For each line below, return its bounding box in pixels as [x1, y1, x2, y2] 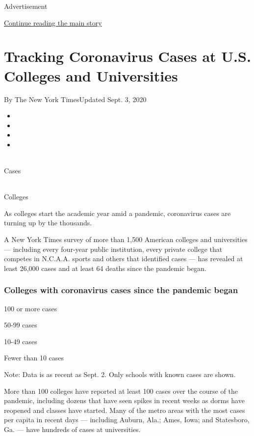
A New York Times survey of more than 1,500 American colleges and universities [4, 234, 248, 245]
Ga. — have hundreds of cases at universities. [4, 424, 141, 434]
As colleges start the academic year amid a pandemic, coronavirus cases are [4, 208, 231, 218]
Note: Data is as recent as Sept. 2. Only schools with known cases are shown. [4, 369, 236, 379]
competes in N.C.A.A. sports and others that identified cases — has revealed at [4, 253, 243, 264]
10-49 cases [4, 336, 37, 346]
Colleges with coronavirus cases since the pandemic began [4, 284, 238, 296]
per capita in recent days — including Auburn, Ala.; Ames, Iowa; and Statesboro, [4, 414, 250, 425]
